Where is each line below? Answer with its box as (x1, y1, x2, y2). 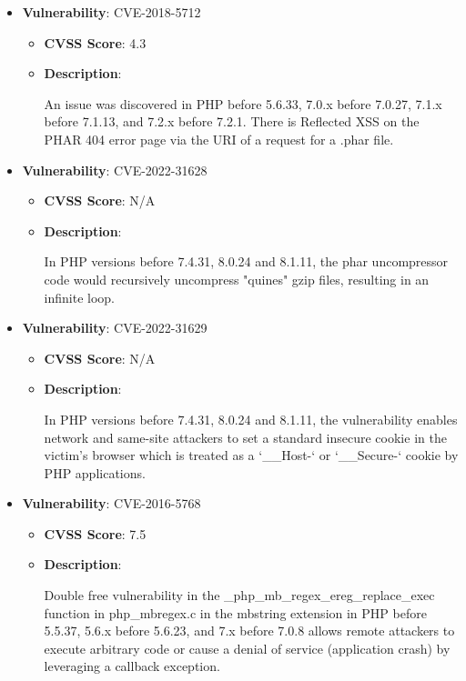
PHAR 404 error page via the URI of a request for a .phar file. (44, 129, 394, 148)
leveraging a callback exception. (44, 656, 220, 676)
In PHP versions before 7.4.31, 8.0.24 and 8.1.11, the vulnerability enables (44, 409, 458, 428)
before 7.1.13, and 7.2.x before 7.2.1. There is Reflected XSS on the (44, 112, 420, 131)
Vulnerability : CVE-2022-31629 (22, 318, 208, 337)
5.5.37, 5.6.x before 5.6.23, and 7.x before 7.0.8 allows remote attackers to (44, 621, 455, 640)
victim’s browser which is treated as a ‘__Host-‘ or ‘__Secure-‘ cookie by (44, 446, 459, 465)
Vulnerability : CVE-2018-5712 (22, 3, 201, 21)
